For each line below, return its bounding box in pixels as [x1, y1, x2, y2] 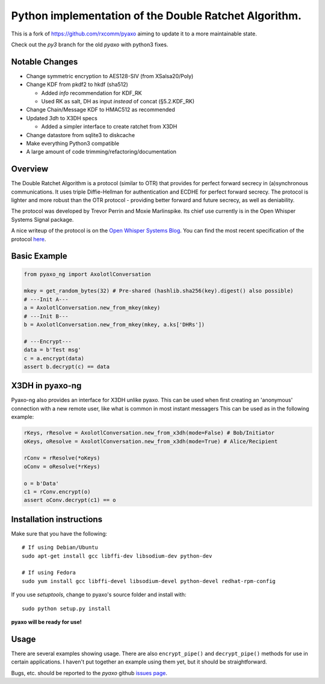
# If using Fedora [22, 569, 76, 576]
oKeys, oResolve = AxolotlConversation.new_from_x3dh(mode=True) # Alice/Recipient [23, 438, 278, 445]
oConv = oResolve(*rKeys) [23, 463, 101, 470]
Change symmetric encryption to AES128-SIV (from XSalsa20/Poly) [26, 72, 194, 79]
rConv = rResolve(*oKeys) [23, 454, 101, 462]
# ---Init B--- [23, 313, 69, 320]
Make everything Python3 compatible [26, 139, 120, 147]
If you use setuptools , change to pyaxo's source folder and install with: [11, 591, 187, 598]
